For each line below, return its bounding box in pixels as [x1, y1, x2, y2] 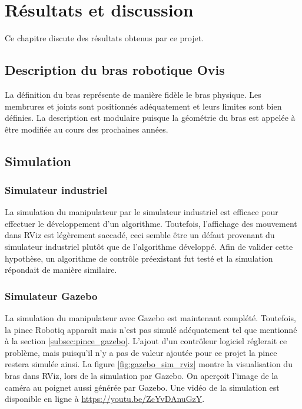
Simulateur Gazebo [5, 288, 98, 303]
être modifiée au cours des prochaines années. [5, 123, 168, 135]
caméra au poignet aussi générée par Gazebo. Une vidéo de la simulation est [5, 381, 280, 393]
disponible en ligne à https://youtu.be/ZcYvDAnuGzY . [5, 392, 205, 405]
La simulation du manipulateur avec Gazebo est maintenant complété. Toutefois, [5, 312, 296, 324]
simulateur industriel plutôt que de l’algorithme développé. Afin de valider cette [5, 240, 293, 253]
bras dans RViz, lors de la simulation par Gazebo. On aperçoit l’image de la [5, 370, 278, 382]
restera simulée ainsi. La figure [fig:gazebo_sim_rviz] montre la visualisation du [5, 358, 293, 370]
